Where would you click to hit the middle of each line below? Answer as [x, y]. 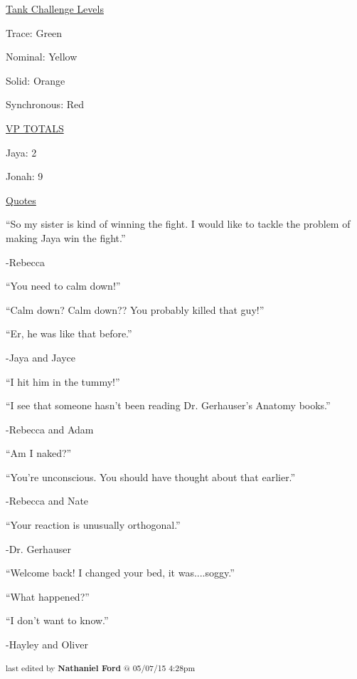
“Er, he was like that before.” [69, 333]
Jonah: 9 [25, 176]
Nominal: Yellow [42, 57]
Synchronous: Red [45, 104]
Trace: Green [34, 32]
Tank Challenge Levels [55, 9]
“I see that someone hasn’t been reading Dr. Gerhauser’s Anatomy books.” [168, 405]
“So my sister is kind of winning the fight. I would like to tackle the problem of [178, 224]
